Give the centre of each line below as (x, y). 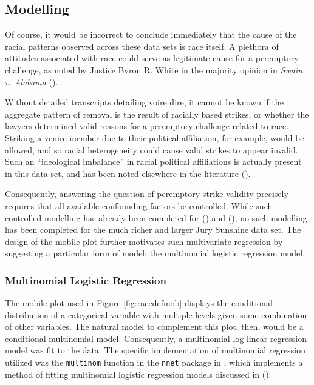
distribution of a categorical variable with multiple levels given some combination (156, 314)
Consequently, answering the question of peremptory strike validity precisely (147, 194)
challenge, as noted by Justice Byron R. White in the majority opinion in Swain (154, 69)
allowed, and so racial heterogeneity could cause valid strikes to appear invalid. (152, 149)
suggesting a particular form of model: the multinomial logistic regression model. (155, 253)
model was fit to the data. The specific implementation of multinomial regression (155, 350)
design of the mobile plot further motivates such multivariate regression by (144, 241)
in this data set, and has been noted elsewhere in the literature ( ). (128, 173)
